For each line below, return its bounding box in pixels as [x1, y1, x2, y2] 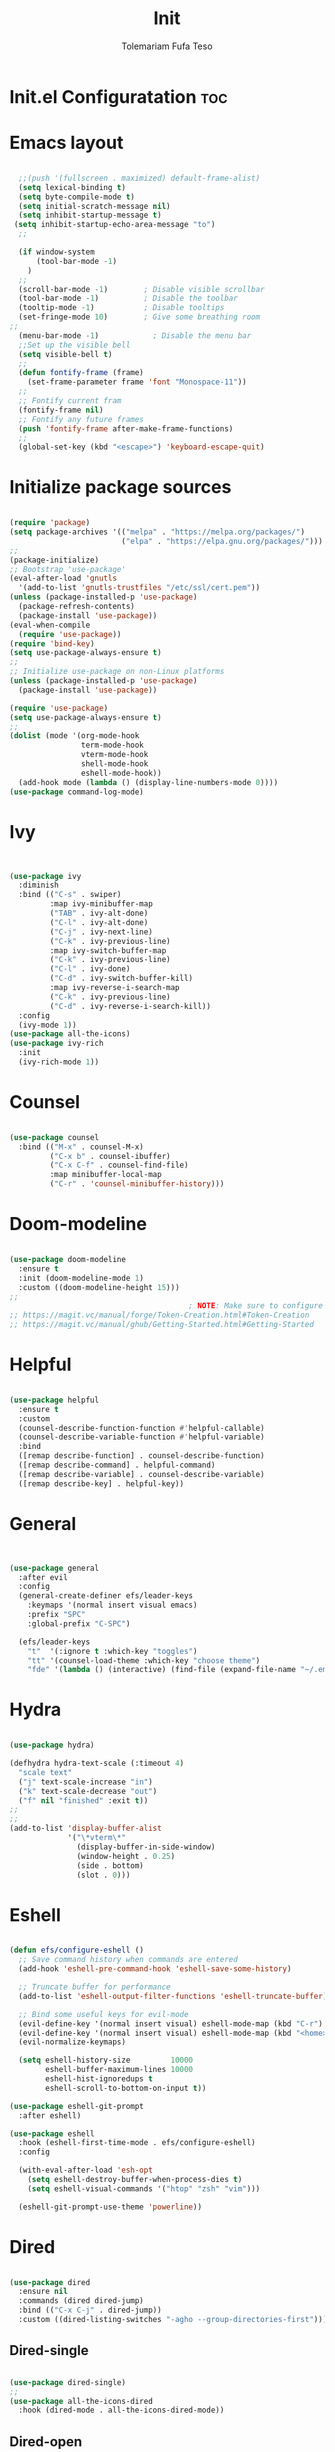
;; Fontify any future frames [18, 414, 144, 424]
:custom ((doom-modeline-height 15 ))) [18, 1282, 181, 1292]
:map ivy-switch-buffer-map [49, 945, 167, 956]
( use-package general [9, 1563, 100, 1573]
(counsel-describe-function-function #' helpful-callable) [18, 1423, 266, 1433]
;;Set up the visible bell [18, 340, 131, 350]
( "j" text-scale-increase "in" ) [18, 1777, 154, 1787]
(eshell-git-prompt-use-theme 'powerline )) [18, 2202, 202, 2212]
